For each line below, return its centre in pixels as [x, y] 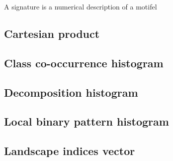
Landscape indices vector [70, 151]
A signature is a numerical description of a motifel [81, 6]
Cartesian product [52, 33]
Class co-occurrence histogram [84, 63]
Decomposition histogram [71, 92]
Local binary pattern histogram [86, 121]
